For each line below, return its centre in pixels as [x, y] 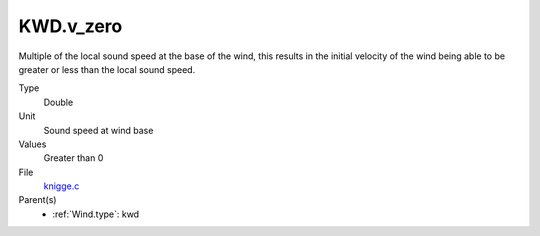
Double [58, 102]
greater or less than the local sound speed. [107, 69]
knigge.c [61, 186]
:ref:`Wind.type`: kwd [96, 214]
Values [32, 144]
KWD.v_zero [70, 26]
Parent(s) [37, 200]
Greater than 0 [73, 158]
